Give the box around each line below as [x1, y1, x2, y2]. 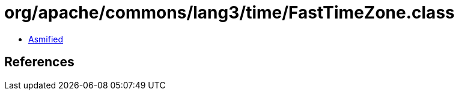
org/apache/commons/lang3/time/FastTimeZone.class [4, 2, 455, 23]
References [4, 54, 74, 70]
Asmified [28, 33, 64, 44]
